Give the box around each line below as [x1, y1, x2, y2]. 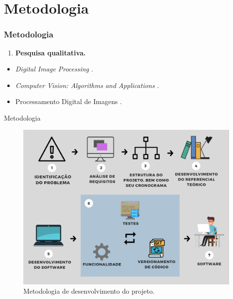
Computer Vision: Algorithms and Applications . [15, 80, 159, 90]
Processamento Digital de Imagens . [15, 96, 122, 106]
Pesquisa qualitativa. [15, 47, 86, 57]
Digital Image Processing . [15, 64, 93, 74]
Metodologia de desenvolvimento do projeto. [23, 286, 155, 296]
